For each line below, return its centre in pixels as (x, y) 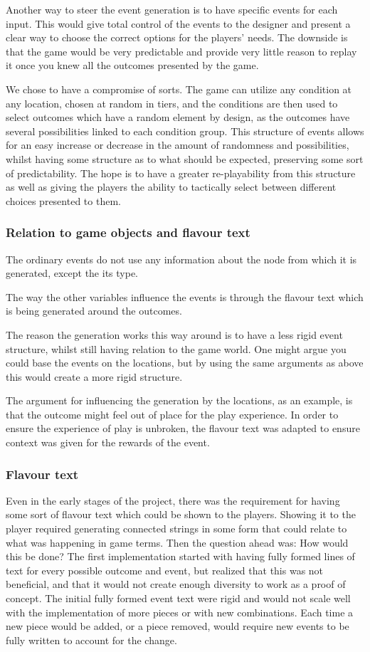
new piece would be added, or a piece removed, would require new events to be (178, 626)
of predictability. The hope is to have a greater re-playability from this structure (181, 173)
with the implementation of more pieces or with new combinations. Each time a (180, 612)
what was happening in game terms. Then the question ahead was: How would (177, 542)
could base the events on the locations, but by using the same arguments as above (185, 363)
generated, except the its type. (72, 273)
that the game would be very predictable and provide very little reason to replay (181, 51)
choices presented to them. (63, 200)
